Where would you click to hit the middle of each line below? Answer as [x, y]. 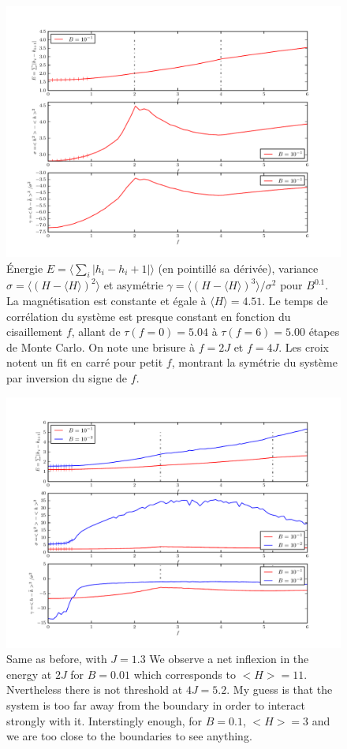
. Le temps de [295, 300]
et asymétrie [133, 285]
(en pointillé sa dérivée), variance [238, 268]
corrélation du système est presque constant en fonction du [149, 316]
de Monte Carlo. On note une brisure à [101, 347]
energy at [29, 674]
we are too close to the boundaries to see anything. [129, 736]
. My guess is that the [280, 689]
